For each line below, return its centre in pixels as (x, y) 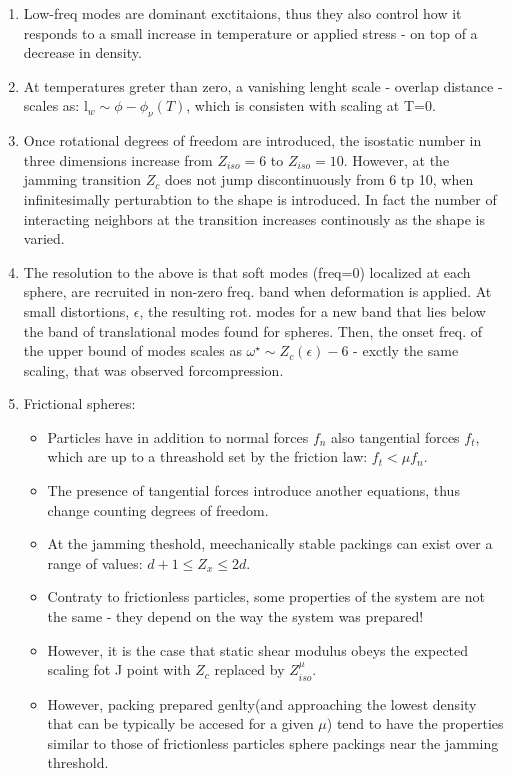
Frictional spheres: (79, 403)
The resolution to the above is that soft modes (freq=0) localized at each (247, 271)
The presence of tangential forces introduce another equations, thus (253, 490)
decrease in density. (82, 52)
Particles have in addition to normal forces (178, 436)
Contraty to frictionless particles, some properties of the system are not (266, 596)
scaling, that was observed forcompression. (153, 369)
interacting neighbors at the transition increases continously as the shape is (254, 218)
